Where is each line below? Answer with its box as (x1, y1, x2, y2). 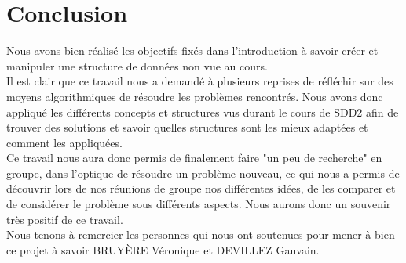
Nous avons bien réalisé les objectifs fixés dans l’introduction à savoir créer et (6, 42, 379, 59)
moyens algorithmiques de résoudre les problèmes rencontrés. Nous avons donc (6, 88, 383, 104)
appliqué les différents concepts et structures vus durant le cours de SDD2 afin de (6, 103, 399, 120)
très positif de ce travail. (6, 211, 123, 227)
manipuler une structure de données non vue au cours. (6, 57, 268, 74)
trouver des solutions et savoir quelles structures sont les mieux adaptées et (6, 119, 368, 135)
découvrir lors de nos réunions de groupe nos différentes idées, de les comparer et (6, 180, 396, 196)
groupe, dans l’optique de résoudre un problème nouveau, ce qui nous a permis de (6, 164, 400, 181)
